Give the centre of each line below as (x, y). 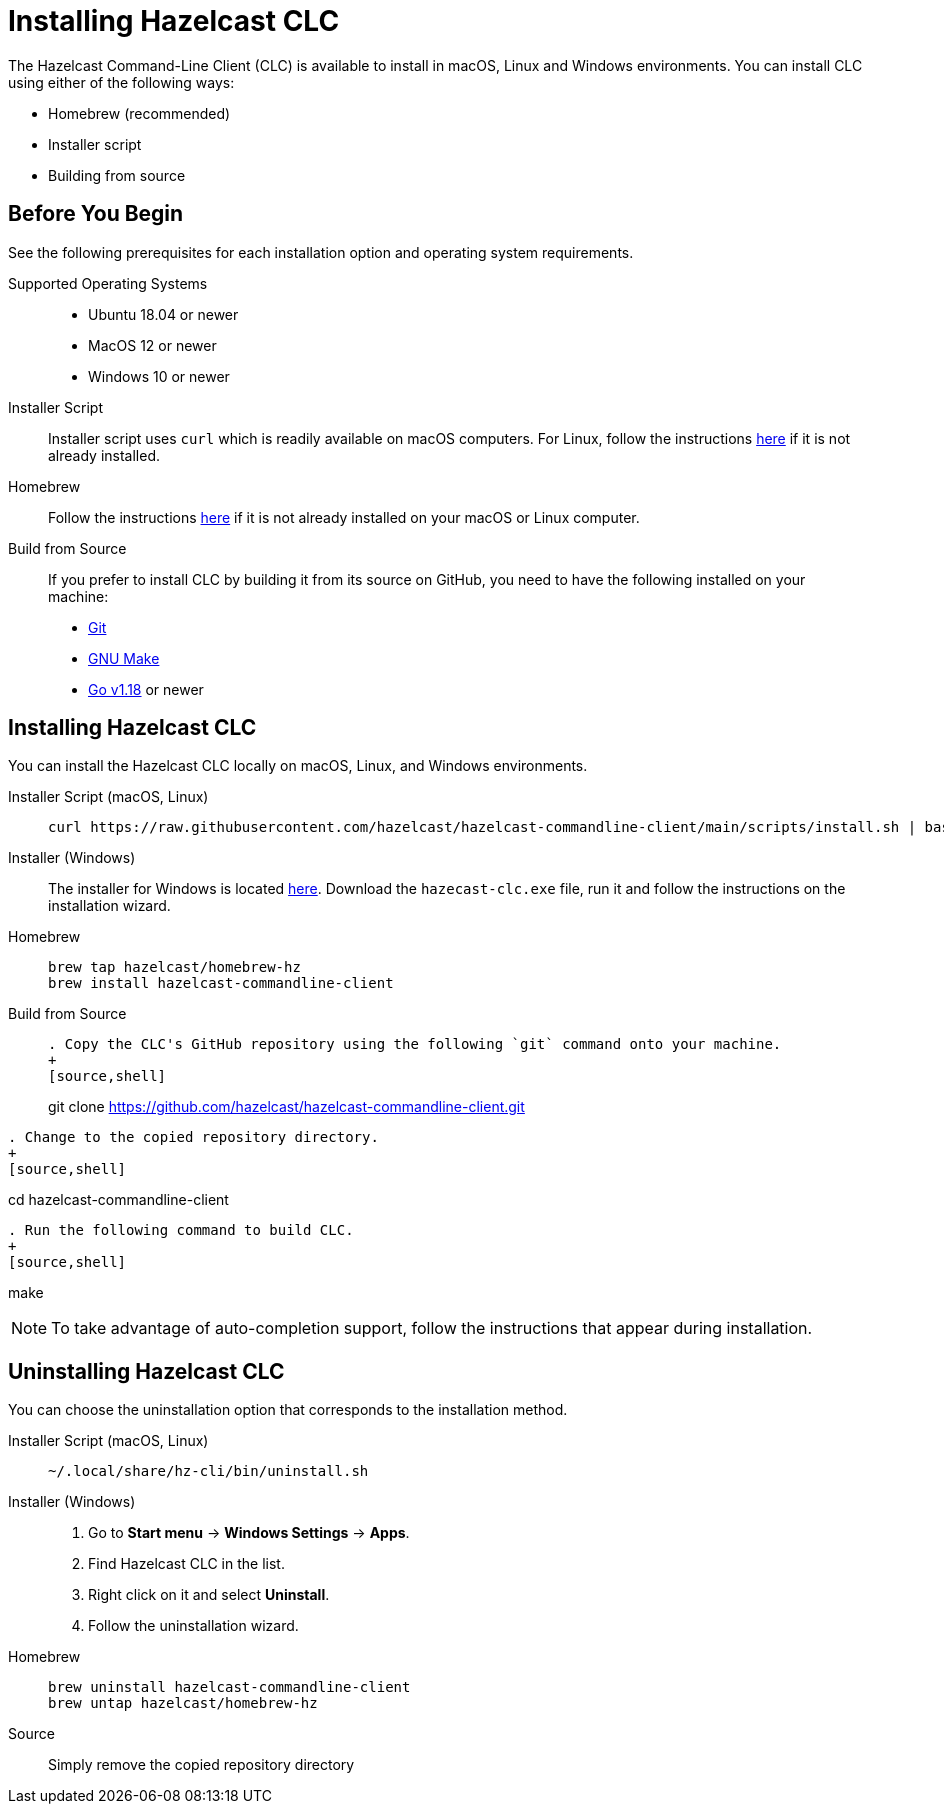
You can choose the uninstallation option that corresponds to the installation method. (288, 1410)
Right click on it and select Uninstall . (209, 1595)
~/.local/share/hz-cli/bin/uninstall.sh (208, 1471)
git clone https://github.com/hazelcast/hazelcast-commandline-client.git (286, 1107)
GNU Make (124, 658)
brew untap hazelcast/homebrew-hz (183, 1703)
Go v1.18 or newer (146, 689)
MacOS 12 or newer (152, 345)
